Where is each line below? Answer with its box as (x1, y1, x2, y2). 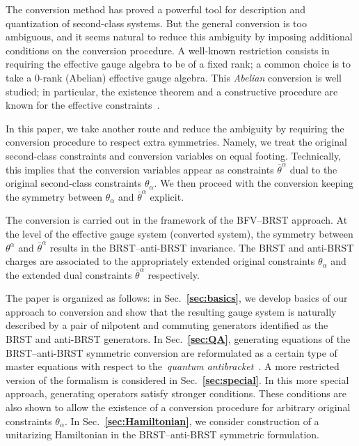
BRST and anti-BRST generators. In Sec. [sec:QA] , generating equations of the (6, 332, 351, 346)
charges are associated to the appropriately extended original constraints (6, 254, 315, 268)
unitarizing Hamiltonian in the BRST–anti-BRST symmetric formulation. (6, 427, 319, 442)
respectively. (147, 267, 200, 282)
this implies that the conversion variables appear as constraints (6, 162, 274, 176)
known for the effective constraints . (6, 98, 160, 112)
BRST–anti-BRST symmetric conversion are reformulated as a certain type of (6, 345, 337, 360)
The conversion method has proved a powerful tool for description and (6, 2, 305, 16)
